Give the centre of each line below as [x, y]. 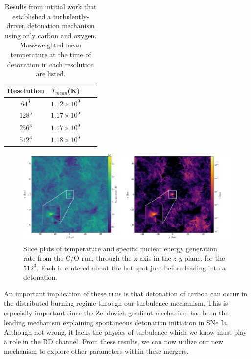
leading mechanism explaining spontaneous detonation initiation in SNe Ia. [116, 322]
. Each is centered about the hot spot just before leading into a [131, 267]
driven [16, 26]
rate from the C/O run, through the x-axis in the [97, 258]
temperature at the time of [51, 54]
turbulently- [71, 16]
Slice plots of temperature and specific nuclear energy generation [120, 248]
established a [32, 16]
